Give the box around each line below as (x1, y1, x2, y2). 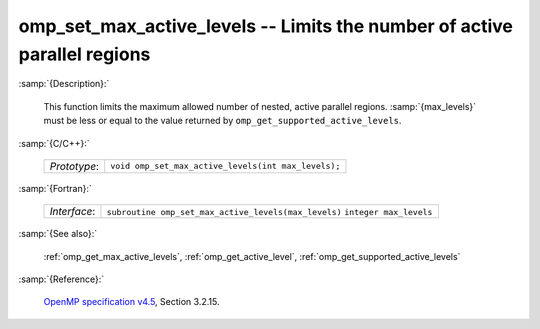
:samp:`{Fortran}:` (18, 182, 92, 194)
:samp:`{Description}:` (18, 78, 110, 90)
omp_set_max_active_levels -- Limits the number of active (18, 15, 514, 37)
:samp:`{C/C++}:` (18, 137, 90, 149)
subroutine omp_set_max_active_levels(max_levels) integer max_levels (106, 207, 433, 218)
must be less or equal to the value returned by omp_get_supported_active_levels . (43, 115, 402, 127)
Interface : (49, 205, 96, 219)
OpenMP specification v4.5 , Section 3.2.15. (43, 296, 220, 308)
